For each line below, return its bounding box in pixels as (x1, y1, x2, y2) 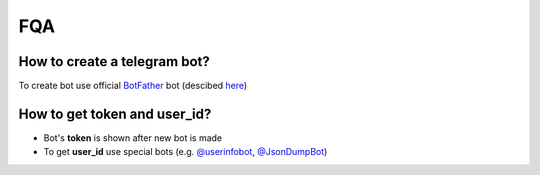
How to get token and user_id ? (18, 105, 212, 122)
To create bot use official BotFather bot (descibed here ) (18, 80, 248, 92)
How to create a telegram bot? (18, 53, 210, 70)
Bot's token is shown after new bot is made (43, 131, 223, 144)
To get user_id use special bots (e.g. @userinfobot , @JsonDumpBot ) (43, 146, 328, 158)
